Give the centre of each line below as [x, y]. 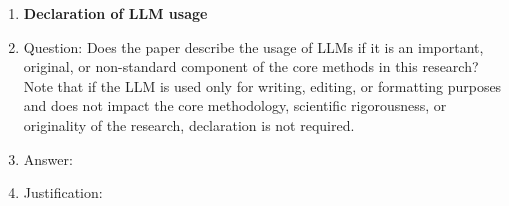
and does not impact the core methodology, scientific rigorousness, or [235, 105]
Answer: [48, 158]
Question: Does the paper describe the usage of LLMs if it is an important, [253, 46]
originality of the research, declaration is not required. [189, 124]
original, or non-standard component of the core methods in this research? [251, 66]
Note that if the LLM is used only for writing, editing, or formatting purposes [262, 85]
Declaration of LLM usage [115, 13]
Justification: [63, 192]
